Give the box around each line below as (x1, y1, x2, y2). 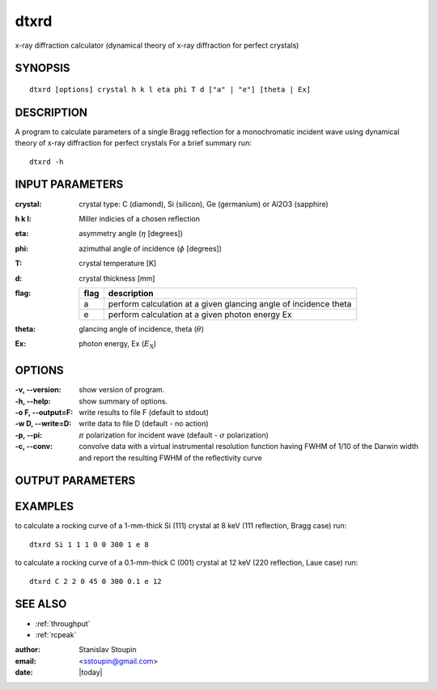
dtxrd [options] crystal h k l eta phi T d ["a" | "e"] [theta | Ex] (29, 85, 312, 94)
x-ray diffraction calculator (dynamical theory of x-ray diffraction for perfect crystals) (15, 40, 299, 50)
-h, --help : (15, 396, 52, 406)
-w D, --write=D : (15, 419, 72, 429)
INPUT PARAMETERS (15, 178, 124, 192)
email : (15, 656, 36, 666)
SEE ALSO (15, 597, 67, 611)
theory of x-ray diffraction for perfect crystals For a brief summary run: (15, 138, 252, 148)
